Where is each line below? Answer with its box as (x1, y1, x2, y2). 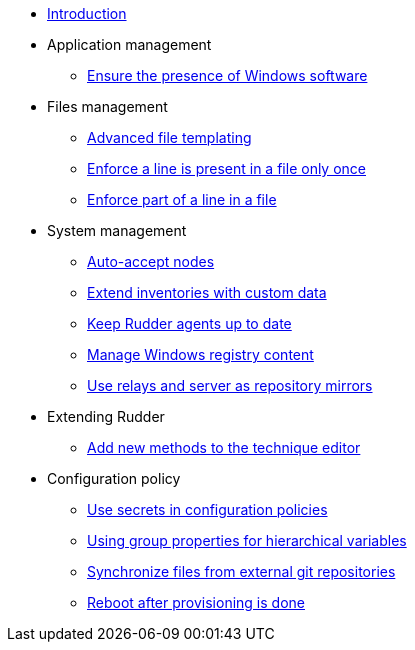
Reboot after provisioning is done (87, 594, 305, 611)
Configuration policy (47, 470, 181, 487)
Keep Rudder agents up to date (87, 315, 292, 332)
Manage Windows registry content (87, 346, 314, 363)
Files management (47, 98, 168, 115)
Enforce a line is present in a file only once (87, 160, 366, 177)
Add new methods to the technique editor (87, 439, 361, 456)
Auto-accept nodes (87, 253, 215, 270)
